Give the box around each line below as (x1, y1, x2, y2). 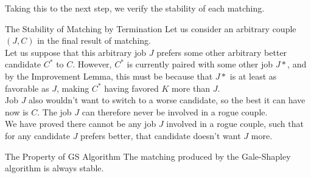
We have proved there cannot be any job (5, 117, 156, 130)
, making (56, 81, 89, 94)
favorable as (5, 81, 49, 94)
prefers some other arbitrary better (156, 46, 287, 58)
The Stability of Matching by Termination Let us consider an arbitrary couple (5, 22, 296, 35)
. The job (37, 105, 72, 118)
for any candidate (5, 129, 71, 142)
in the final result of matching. (37, 34, 151, 47)
